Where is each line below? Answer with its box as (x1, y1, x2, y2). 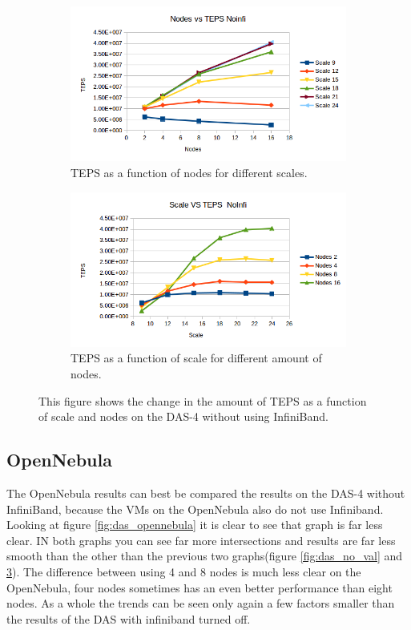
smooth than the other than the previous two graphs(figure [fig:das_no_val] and (6, 547, 403, 564)
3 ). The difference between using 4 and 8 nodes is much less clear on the (6, 563, 361, 580)
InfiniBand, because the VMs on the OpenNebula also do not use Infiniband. (6, 500, 384, 517)
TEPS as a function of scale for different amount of (71, 349, 322, 366)
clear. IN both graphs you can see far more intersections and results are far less (6, 531, 396, 548)
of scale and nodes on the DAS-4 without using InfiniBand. (38, 408, 328, 425)
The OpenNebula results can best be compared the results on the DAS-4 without (6, 484, 405, 501)
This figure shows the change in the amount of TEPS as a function (38, 392, 367, 409)
